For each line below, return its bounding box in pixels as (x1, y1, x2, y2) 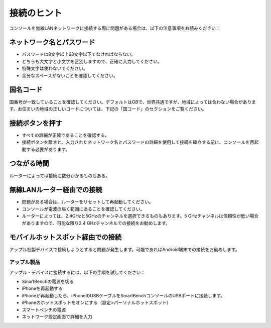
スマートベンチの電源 (22, 306, 66, 312)
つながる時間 (9, 159, 49, 168)
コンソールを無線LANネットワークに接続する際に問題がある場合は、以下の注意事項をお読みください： (9, 25, 221, 31)
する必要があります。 (26, 146, 70, 152)
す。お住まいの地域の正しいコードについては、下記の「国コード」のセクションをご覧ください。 (9, 105, 207, 112)
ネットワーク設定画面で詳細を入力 (22, 313, 92, 319)
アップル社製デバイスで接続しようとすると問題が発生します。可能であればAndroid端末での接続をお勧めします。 (9, 246, 240, 252)
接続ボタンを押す (9, 119, 62, 128)
